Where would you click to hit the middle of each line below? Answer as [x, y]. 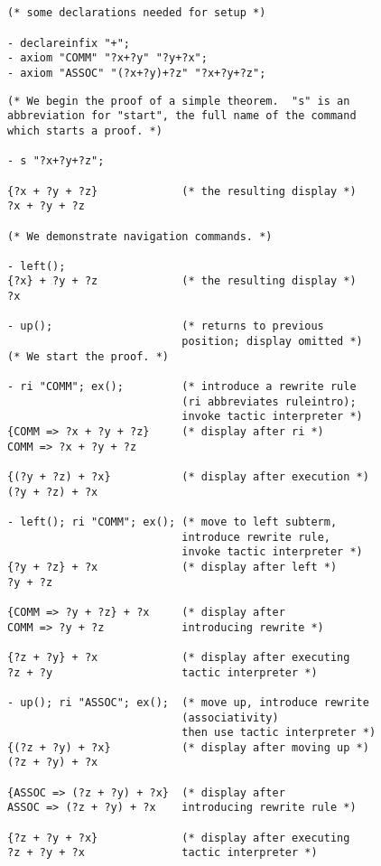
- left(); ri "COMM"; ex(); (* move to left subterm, [172, 521]
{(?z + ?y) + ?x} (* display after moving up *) [188, 747]
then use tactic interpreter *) [279, 733]
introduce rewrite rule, [256, 537]
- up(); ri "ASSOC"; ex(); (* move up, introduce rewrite [188, 702]
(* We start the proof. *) [88, 356]
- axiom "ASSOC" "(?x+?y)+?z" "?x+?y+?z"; [137, 73]
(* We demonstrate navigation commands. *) [140, 236]
